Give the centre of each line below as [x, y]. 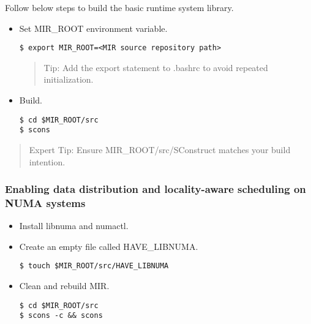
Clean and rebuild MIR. [64, 286]
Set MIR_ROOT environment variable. [93, 28]
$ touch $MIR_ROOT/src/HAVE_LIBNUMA [94, 266]
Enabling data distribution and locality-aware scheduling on [155, 189]
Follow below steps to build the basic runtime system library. [119, 7]
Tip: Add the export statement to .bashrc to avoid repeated [156, 67]
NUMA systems [45, 202]
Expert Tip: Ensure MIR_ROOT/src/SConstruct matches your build [160, 149]
